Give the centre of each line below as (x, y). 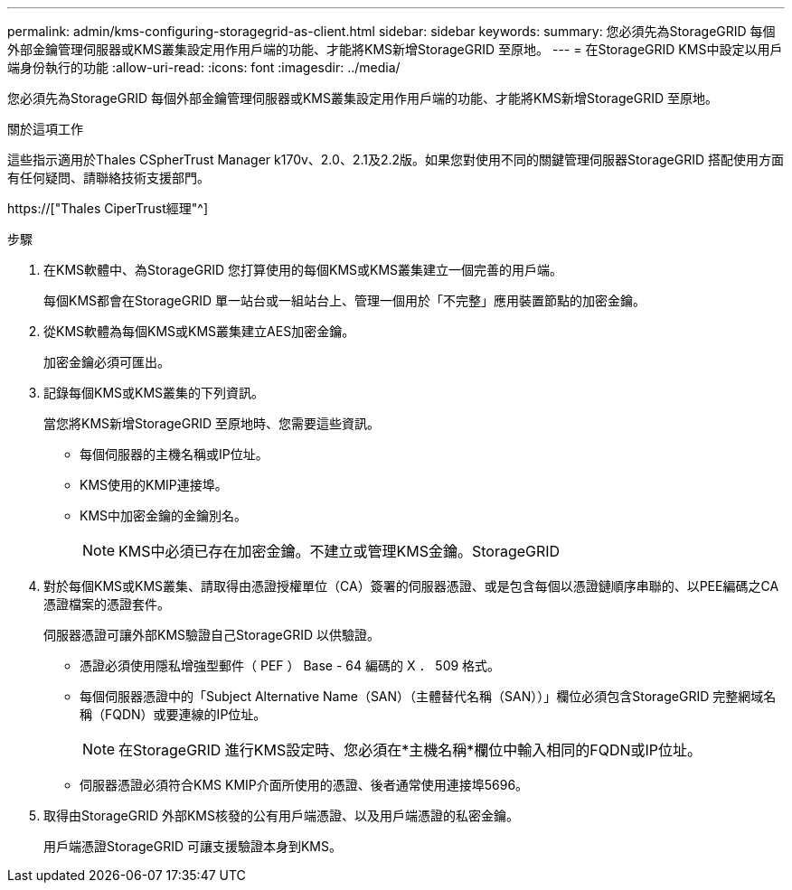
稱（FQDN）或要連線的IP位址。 (173, 714)
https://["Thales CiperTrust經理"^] (108, 208)
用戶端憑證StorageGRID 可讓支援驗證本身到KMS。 (193, 846)
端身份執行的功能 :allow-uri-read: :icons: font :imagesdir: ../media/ (204, 67)
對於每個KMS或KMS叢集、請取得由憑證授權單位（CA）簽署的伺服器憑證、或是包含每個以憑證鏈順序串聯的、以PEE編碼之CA (411, 586)
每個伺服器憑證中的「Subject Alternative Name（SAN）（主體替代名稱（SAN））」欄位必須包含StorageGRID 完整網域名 (428, 696)
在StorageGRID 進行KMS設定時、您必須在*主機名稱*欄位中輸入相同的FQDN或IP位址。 (410, 750)
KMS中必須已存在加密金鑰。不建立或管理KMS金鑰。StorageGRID (339, 551)
